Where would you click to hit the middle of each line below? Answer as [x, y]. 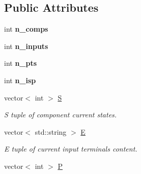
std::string [51, 131]
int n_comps [26, 29]
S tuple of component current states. [61, 115]
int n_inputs [26, 46]
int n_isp [20, 80]
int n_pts [21, 63]
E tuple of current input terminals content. [71, 149]
